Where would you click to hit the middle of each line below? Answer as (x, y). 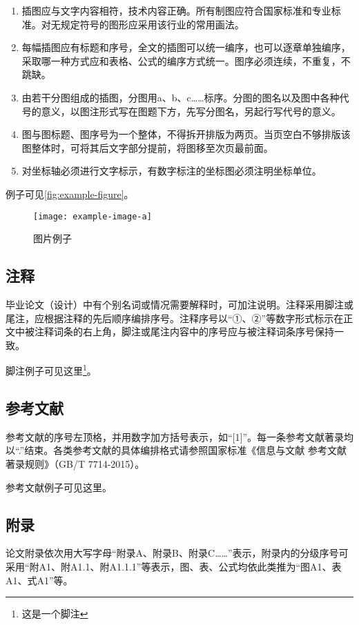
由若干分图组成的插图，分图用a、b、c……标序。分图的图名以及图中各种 (181, 97)
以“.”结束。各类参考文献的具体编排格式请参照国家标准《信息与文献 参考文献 (176, 450)
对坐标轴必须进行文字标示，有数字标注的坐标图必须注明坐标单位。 (172, 171)
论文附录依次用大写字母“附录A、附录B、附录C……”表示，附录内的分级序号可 (177, 553)
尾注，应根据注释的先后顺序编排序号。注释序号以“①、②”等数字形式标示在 (175, 318)
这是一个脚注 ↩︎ (55, 614)
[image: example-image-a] (93, 216)
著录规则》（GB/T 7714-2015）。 (75, 464)
